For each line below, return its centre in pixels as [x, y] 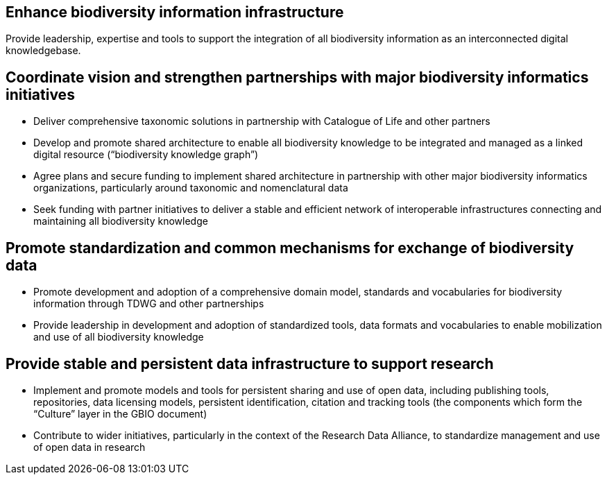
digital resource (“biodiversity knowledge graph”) [146, 155]
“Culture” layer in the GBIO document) [120, 413]
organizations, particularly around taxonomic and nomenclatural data [191, 188]
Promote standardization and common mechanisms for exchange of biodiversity [290, 248]
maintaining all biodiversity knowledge [121, 221]
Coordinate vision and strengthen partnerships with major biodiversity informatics [297, 77]
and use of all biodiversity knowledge [119, 337]
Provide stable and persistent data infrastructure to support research [250, 363]
